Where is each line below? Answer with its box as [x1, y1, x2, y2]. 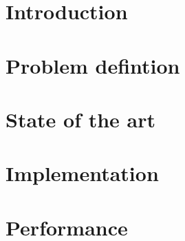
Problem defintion [6, 51, 180, 79]
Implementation [6, 159, 159, 187]
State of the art [6, 105, 156, 133]
